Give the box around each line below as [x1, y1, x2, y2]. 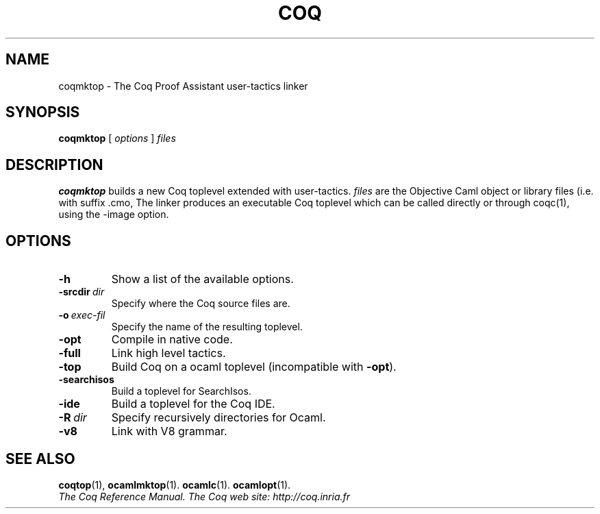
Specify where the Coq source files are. [111, 297, 290, 310]
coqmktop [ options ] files [58, 132, 176, 145]
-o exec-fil [58, 309, 105, 321]
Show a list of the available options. [111, 272, 294, 286]
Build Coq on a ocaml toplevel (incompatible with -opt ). [111, 360, 397, 374]
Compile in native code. [111, 332, 233, 347]
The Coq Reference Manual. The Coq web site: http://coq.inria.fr [58, 490, 351, 502]
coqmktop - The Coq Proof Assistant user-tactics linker [58, 79, 308, 92]
